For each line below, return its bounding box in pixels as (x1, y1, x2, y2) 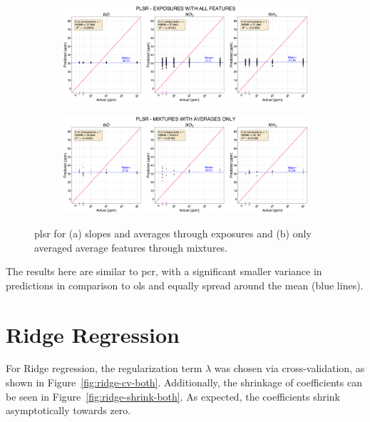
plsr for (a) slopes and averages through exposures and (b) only (34, 225, 312, 240)
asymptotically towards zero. (6, 403, 131, 418)
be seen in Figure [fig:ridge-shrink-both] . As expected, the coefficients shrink (6, 388, 340, 403)
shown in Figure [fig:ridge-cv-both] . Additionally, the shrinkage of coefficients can (6, 375, 362, 390)
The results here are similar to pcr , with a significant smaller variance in (6, 264, 322, 279)
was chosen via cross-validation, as (214, 361, 365, 376)
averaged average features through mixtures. (34, 240, 228, 254)
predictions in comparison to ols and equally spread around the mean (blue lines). (6, 277, 364, 292)
